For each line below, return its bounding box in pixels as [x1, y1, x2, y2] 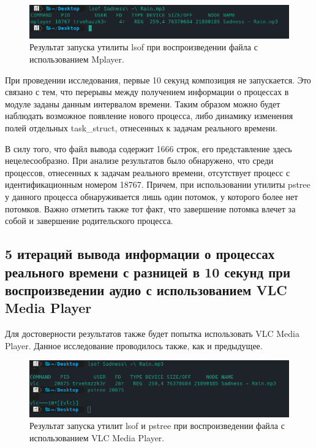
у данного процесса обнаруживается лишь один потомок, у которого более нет [5, 190, 298, 203]
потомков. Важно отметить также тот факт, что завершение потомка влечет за [5, 202, 296, 215]
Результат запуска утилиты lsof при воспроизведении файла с [29, 41, 258, 53]
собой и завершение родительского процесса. [5, 214, 173, 227]
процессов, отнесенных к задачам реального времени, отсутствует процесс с [5, 166, 290, 179]
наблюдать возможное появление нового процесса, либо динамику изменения [5, 109, 293, 122]
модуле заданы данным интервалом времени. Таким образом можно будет [5, 97, 280, 110]
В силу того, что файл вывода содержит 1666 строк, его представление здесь [5, 142, 292, 155]
